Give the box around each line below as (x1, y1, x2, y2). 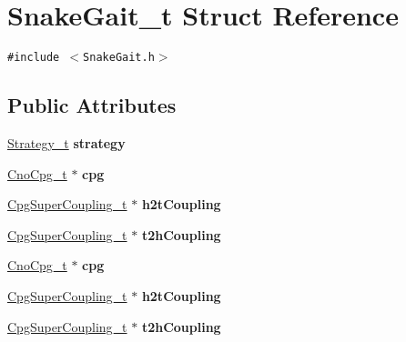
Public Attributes (7, 91, 177, 119)
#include (7, 51, 60, 65)
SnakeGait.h (83, 51, 155, 65)
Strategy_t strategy (7, 133, 126, 152)
